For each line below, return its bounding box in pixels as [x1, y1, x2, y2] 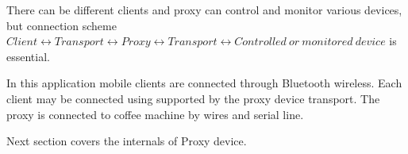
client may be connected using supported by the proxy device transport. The [6, 90, 380, 106]
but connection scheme [6, 17, 117, 33]
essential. [6, 48, 50, 64]
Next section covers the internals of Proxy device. [6, 133, 247, 149]
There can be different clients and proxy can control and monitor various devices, [6, 2, 402, 17]
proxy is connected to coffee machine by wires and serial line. [6, 106, 304, 122]
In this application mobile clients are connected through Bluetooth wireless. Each [6, 75, 402, 91]
